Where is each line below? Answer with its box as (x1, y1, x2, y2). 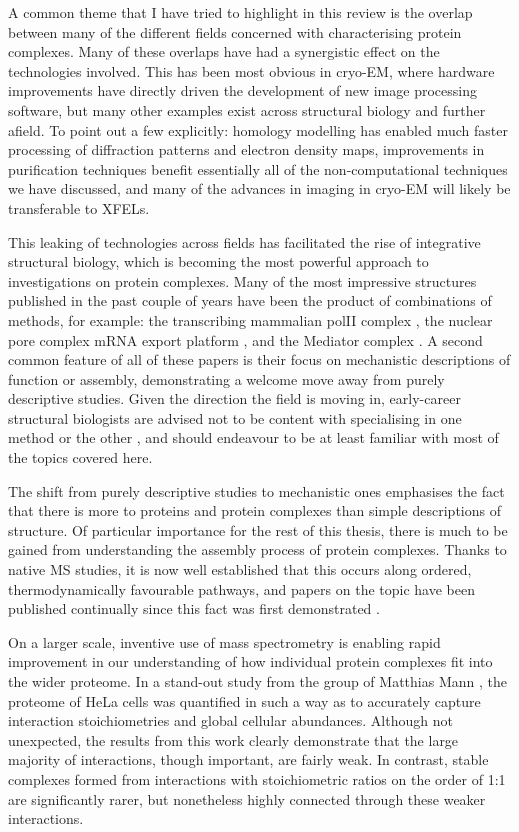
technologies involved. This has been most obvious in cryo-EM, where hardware (8, 60, 495, 81)
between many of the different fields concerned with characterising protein (8, 21, 462, 42)
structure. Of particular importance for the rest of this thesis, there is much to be (8, 519, 508, 540)
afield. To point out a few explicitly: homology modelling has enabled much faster (8, 119, 508, 140)
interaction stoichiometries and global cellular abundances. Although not (8, 710, 453, 731)
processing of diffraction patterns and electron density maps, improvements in (8, 139, 485, 160)
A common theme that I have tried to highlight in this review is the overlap (8, 2, 473, 22)
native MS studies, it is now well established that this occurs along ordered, (8, 559, 472, 580)
